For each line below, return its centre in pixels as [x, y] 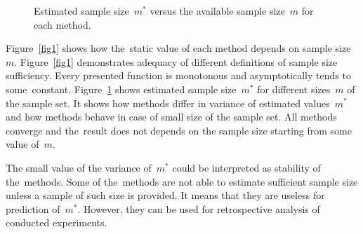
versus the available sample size [217, 11]
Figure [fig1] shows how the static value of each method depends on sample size [178, 48]
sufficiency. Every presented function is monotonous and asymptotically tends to [178, 75]
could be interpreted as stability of [246, 167]
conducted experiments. [57, 222]
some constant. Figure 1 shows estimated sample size [121, 89]
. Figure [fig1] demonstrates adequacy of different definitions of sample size [176, 61]
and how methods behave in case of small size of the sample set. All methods [171, 117]
